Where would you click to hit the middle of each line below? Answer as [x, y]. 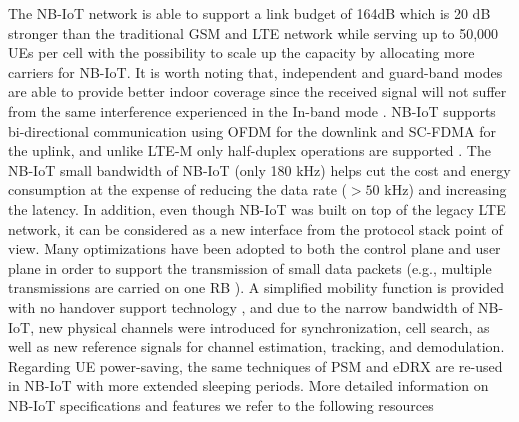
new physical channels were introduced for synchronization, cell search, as [264, 326]
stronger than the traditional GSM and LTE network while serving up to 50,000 [253, 32]
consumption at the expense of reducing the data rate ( [177, 189]
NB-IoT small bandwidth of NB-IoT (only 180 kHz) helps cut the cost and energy [259, 169]
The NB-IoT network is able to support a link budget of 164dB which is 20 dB [249, 13]
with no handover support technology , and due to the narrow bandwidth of [241, 306]
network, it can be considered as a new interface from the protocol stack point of [255, 228]
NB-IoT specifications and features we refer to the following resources [221, 404]
